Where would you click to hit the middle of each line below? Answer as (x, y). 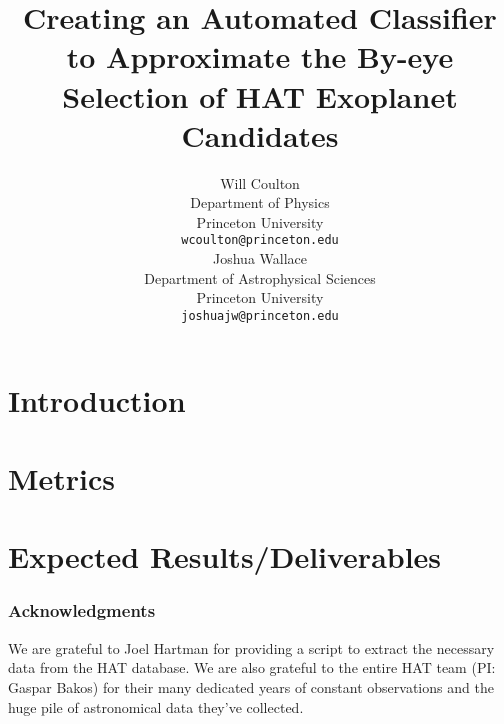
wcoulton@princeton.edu (260, 240)
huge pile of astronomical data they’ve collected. (156, 706)
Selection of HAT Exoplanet (260, 95)
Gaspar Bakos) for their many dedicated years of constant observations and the (251, 686)
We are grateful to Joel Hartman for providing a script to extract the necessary (251, 647)
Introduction (97, 399)
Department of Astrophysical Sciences (260, 277)
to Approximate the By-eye (260, 56)
